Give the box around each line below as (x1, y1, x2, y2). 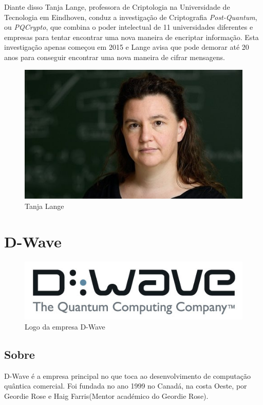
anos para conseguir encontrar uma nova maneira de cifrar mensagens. (4, 51, 225, 62)
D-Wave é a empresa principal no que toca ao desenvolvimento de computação (4, 370, 251, 381)
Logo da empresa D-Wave (25, 321, 105, 332)
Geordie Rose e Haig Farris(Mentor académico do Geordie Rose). (4, 390, 209, 401)
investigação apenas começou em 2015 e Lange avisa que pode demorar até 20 (4, 42, 249, 52)
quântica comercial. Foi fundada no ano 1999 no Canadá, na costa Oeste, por (4, 380, 247, 391)
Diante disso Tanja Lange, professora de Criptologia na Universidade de (4, 2, 230, 12)
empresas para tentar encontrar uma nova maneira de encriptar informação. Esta (4, 31, 259, 42)
